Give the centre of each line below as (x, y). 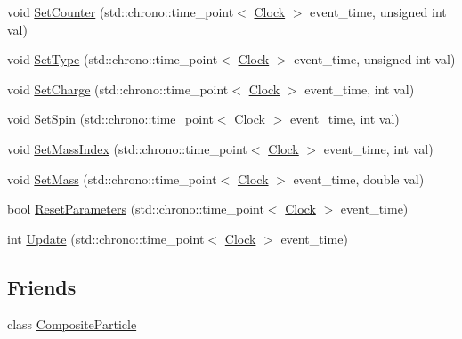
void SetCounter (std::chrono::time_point (121, 12)
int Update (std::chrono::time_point (106, 238)
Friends (42, 286)
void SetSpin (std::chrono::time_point (110, 119)
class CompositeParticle (72, 323)
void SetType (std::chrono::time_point (113, 59)
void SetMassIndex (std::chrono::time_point (127, 148)
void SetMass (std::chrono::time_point (112, 178)
